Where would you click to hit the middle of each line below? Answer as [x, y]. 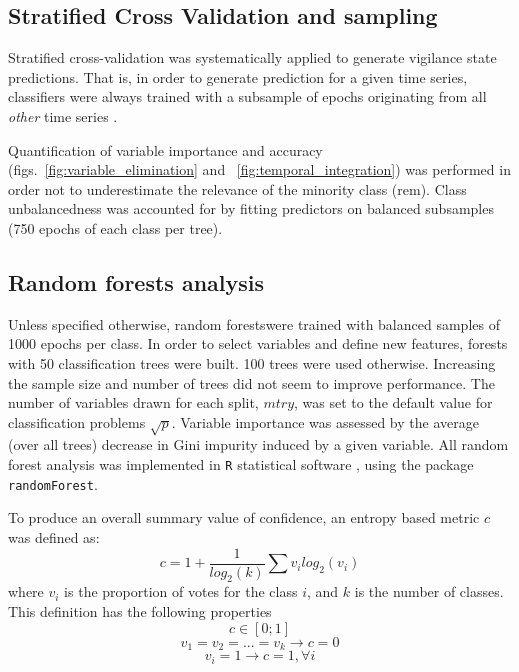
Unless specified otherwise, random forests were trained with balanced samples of [254, 323]
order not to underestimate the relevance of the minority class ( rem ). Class [237, 188]
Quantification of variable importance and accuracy [165, 149]
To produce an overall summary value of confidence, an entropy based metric [244, 517]
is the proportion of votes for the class [181, 591]
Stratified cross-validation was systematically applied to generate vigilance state [252, 57]
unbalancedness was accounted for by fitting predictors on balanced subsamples [251, 208]
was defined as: [54, 536]
